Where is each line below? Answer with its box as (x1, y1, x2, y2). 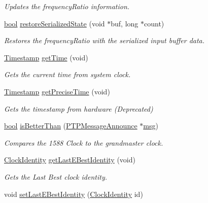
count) (144, 18, 164, 28)
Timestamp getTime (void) (4, 52, 88, 62)
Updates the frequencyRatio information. (4, 1, 130, 11)
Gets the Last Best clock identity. (4, 171, 108, 182)
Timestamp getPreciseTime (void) (4, 86, 110, 96)
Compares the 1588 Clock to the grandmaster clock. (4, 137, 163, 148)
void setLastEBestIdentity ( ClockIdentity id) (4, 188, 143, 199)
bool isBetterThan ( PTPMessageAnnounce (4, 120, 137, 131)
